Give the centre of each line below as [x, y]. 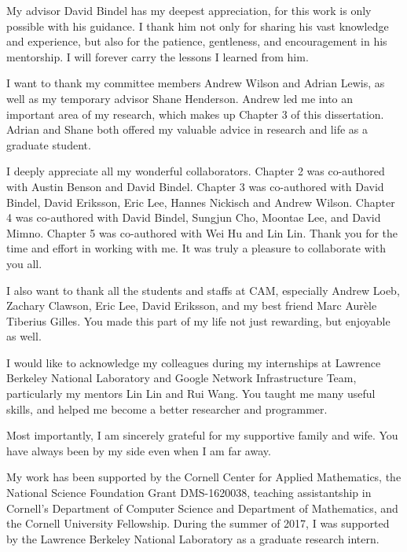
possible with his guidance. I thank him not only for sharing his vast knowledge [198, 26]
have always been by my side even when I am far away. [139, 450]
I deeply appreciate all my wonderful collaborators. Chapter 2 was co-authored [196, 171]
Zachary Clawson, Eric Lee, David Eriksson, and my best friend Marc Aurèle [192, 305]
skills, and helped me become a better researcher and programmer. [167, 408]
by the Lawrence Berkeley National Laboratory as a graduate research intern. [193, 538]
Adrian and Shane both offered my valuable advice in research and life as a [187, 129]
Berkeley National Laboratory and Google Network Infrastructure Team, [181, 378]
